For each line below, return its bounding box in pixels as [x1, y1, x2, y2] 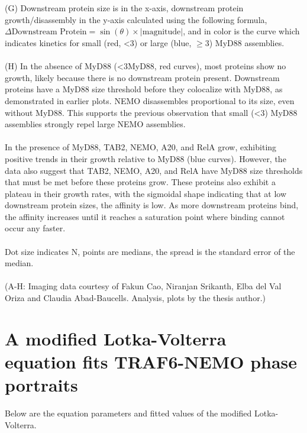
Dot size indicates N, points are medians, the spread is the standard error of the [5, 245, 295, 257]
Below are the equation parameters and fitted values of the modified [5, 407, 252, 419]
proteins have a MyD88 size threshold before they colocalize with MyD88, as [5, 83, 283, 95]
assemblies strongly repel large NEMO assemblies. [5, 118, 186, 130]
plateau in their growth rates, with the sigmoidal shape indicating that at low [5, 187, 286, 199]
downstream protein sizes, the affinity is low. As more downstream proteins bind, [5, 199, 299, 211]
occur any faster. [5, 222, 66, 234]
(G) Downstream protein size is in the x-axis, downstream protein [5, 2, 244, 14]
